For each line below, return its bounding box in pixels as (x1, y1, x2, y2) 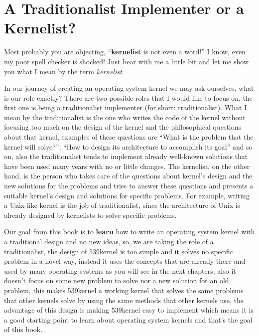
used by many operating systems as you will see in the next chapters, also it (4, 265, 236, 276)
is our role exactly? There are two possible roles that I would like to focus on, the (4, 92, 253, 103)
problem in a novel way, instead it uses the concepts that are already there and (4, 256, 246, 266)
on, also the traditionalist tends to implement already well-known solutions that (4, 151, 248, 162)
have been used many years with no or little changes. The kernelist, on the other (4, 161, 250, 171)
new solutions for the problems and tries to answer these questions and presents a (4, 180, 254, 191)
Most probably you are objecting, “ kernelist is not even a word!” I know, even (4, 46, 246, 57)
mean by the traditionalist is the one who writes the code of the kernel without (4, 112, 246, 122)
